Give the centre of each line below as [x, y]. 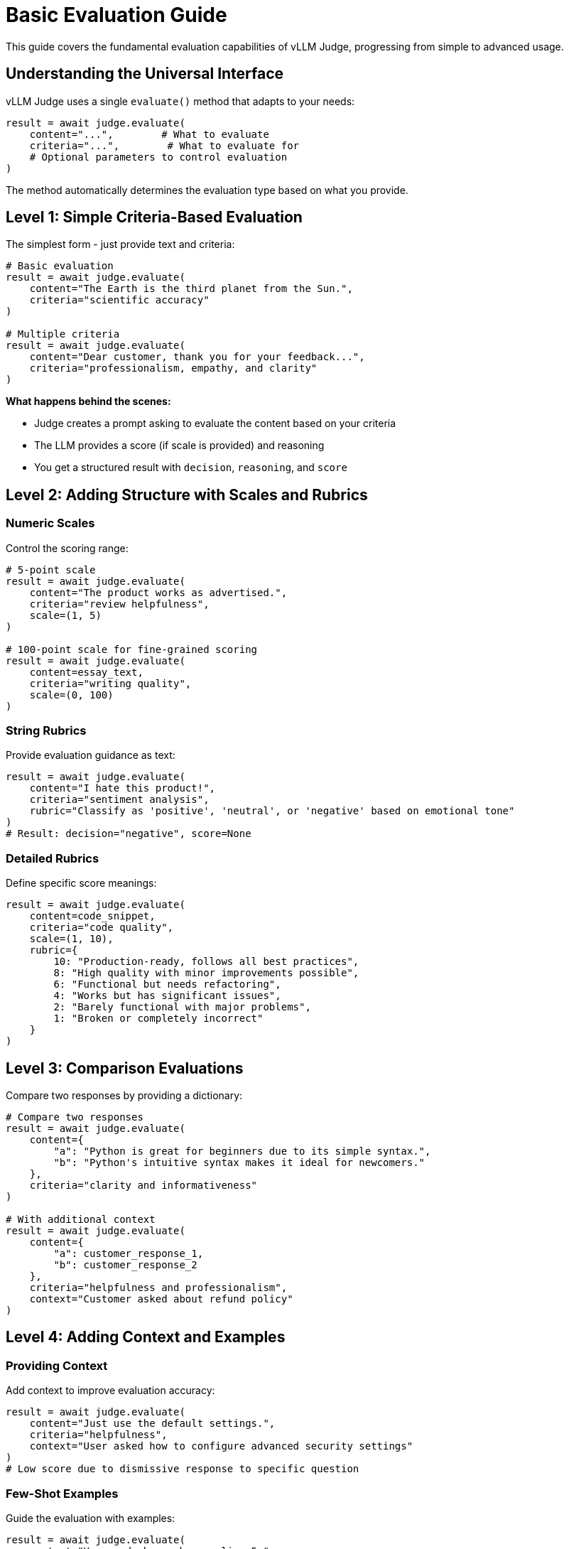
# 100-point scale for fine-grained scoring [132, 649]
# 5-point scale [51, 570]
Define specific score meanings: [81, 883]
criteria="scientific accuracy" [119, 300]
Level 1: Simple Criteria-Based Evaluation [154, 217]
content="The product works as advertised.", [158, 592]
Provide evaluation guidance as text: [91, 755]
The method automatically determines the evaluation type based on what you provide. [207, 190]
